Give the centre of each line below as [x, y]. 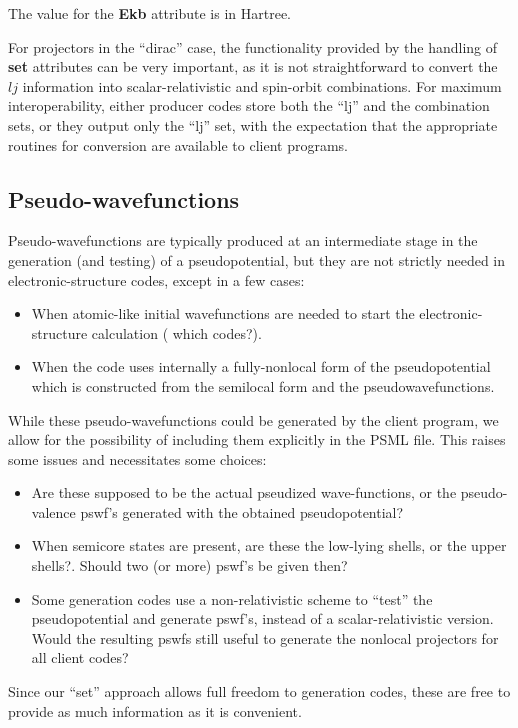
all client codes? [80, 657]
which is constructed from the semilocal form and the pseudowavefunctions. [263, 385]
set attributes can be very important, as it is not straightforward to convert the [253, 66]
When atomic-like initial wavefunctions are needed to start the [223, 313]
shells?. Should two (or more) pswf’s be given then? [189, 565]
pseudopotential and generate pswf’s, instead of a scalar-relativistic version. [262, 618]
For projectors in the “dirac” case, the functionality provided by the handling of [253, 46]
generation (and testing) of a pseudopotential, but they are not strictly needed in [256, 259]
